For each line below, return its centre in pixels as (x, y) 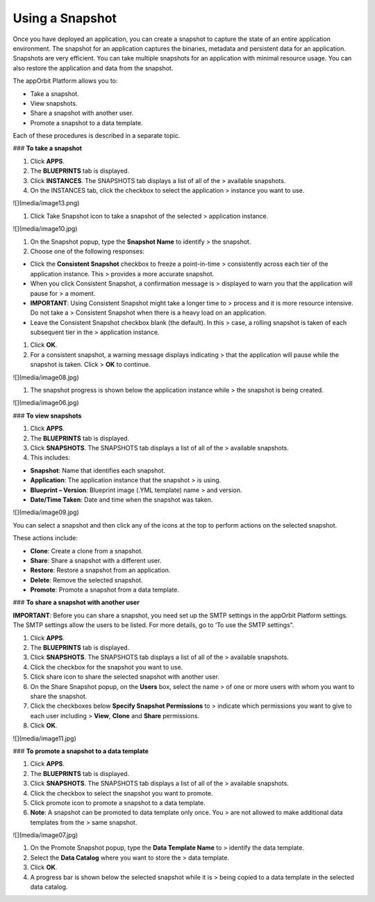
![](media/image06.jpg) (46, 403)
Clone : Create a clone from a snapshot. (87, 551)
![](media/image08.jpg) (46, 377)
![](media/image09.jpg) (46, 512)
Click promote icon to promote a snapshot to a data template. (118, 802)
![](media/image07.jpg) (45, 835)
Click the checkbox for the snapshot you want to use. (107, 667)
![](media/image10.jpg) (45, 229)
